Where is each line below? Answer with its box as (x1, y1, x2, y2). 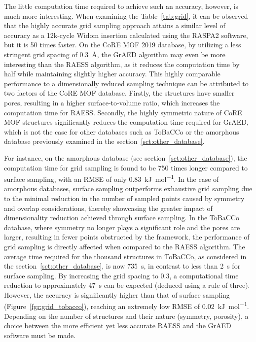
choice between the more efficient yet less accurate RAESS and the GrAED (4, 320, 231, 331)
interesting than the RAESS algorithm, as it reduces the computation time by (4, 59, 240, 69)
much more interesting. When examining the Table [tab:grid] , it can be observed (4, 10, 248, 21)
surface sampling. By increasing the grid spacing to (4, 270, 158, 280)
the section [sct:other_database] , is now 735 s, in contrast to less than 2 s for (4, 261, 241, 271)
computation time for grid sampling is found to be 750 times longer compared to (4, 162, 248, 172)
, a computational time (169, 270, 239, 280)
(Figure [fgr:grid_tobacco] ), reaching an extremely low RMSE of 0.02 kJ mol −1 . (4, 300, 249, 311)
